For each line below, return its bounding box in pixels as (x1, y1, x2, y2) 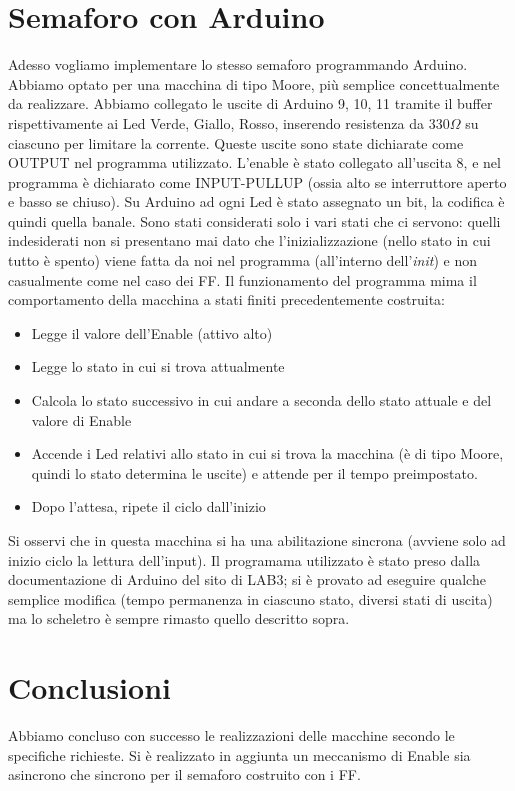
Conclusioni (8, 667, 171, 708)
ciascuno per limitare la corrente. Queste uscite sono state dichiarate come (8, 132, 464, 153)
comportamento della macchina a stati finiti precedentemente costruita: (8, 289, 445, 310)
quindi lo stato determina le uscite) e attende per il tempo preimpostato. (31, 462, 478, 483)
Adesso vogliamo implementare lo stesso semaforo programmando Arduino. (8, 54, 468, 75)
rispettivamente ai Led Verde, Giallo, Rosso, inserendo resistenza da (8, 112, 425, 133)
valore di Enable (31, 409, 132, 430)
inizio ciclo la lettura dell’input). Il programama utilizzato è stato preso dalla (8, 549, 481, 570)
